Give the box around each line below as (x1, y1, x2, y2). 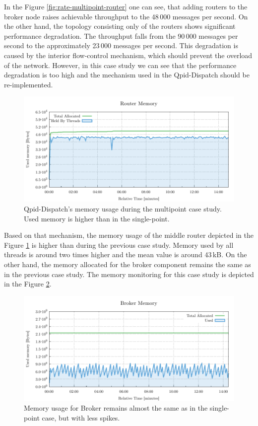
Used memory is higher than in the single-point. (24, 213, 170, 223)
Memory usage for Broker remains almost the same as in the (24, 403, 208, 413)
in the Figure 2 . (4, 279, 52, 289)
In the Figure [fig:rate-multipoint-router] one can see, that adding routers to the (4, 1, 248, 11)
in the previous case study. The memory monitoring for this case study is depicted (4, 269, 254, 279)
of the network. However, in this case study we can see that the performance (4, 60, 237, 70)
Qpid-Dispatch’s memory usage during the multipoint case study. (24, 203, 222, 213)
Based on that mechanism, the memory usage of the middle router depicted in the (4, 230, 254, 240)
